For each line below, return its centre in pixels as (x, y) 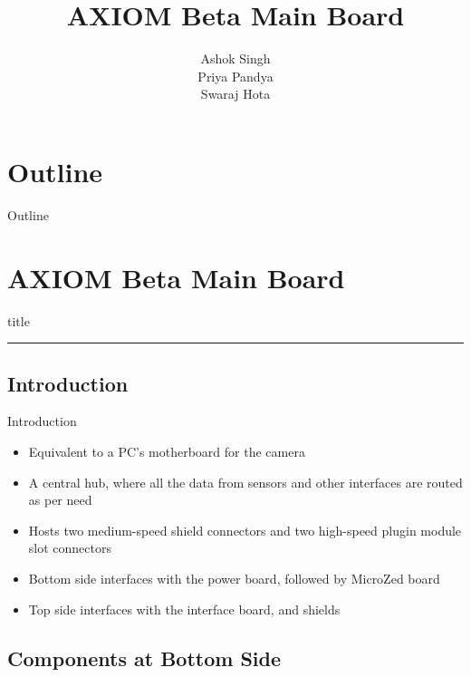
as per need (60, 500)
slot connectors (70, 548)
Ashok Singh (235, 58)
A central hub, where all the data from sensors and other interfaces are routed (245, 482)
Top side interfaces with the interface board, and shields (184, 609)
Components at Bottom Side (144, 658)
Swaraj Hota (235, 94)
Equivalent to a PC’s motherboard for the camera (167, 451)
